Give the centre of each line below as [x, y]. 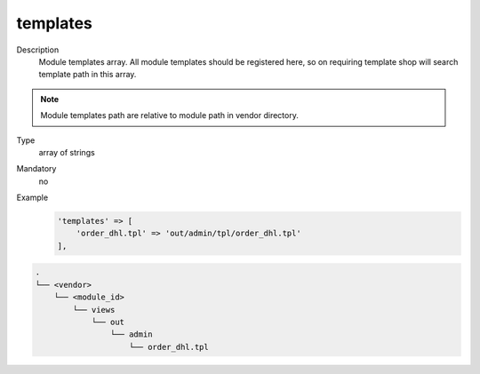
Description [38, 50]
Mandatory [36, 169]
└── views [94, 310]
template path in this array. [88, 75]
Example [32, 198]
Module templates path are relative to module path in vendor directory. [170, 115]
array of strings [67, 152]
